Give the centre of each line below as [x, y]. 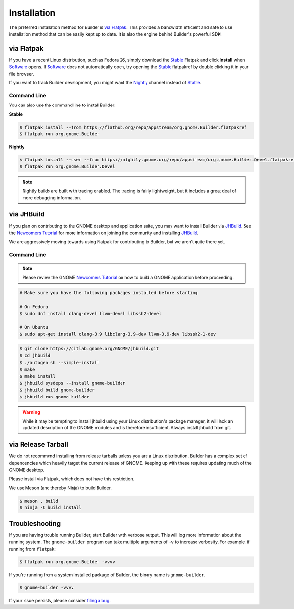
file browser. [22, 74]
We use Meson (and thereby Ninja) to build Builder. [61, 488]
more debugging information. [52, 198]
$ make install [37, 376]
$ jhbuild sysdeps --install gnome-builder [73, 383]
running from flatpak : [33, 549]
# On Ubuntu [34, 327]
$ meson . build [39, 501]
